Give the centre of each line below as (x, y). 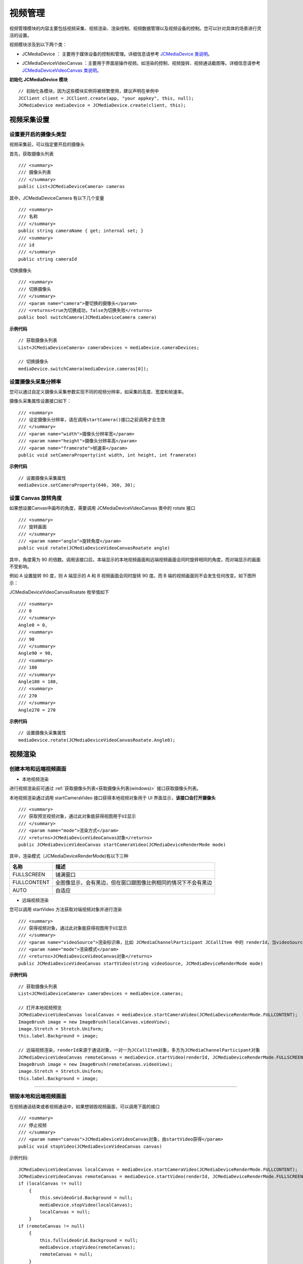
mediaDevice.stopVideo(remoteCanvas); (88, 1247)
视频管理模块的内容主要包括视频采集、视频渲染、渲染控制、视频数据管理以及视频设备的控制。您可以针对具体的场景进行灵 (135, 28)
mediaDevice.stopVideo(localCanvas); (86, 1205)
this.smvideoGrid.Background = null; (86, 1198)
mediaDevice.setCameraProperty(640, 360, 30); (77, 485)
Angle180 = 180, (38, 682)
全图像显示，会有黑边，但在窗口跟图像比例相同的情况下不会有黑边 (134, 882)
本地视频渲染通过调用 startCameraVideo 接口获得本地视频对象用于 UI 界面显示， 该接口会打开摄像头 (113, 798)
